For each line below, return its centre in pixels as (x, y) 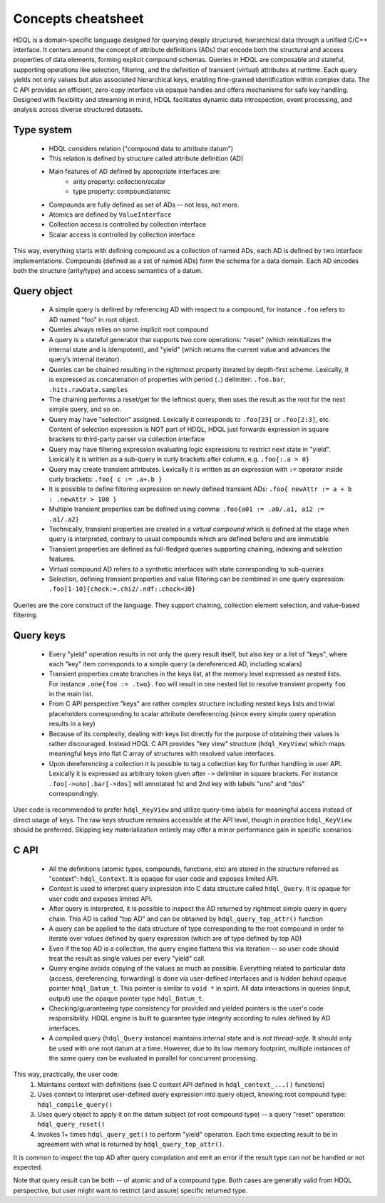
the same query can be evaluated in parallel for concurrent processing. (153, 1058)
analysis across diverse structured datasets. (78, 110)
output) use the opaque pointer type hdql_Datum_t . (127, 998)
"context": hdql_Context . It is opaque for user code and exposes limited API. (164, 878)
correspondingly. (74, 793)
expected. (28, 1167)
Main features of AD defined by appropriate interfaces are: (135, 172)
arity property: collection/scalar (119, 181)
